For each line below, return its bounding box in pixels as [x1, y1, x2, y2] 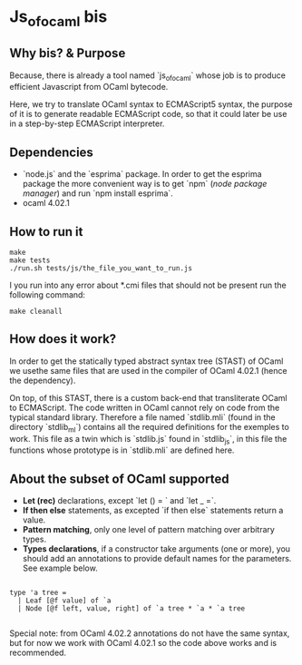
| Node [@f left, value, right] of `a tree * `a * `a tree [17, 604, 246, 613]
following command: [9, 289, 86, 300]
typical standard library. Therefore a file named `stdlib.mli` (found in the [9, 411, 277, 423]
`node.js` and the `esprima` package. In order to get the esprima [22, 169, 262, 180]
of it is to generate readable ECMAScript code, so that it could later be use [9, 109, 287, 120]
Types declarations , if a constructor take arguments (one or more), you [22, 543, 291, 554]
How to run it [9, 224, 83, 240]
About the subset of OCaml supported [9, 471, 229, 486]
